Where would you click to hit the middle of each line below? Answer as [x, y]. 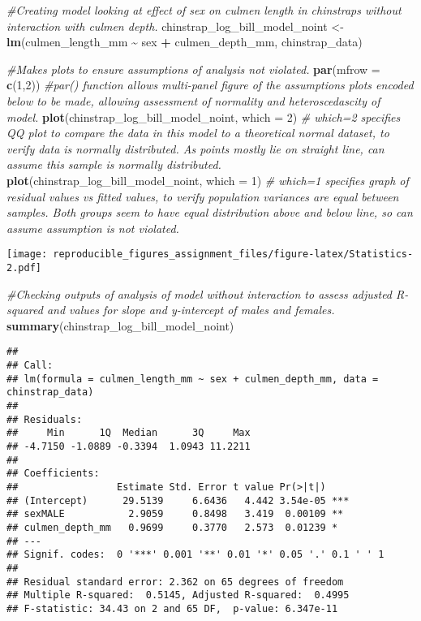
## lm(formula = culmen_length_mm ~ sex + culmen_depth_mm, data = [193, 379]
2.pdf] [24, 267]
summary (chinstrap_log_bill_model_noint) [120, 325]
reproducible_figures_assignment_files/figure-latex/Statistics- [233, 254]
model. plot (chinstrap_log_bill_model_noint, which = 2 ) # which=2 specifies [204, 116]
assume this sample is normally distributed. [114, 164]
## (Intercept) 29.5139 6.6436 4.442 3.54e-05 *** [178, 500]
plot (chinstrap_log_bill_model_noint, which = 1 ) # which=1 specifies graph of [208, 180]
